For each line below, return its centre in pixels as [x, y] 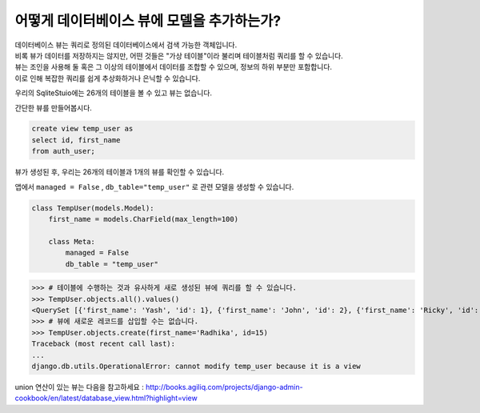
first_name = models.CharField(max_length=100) [144, 219]
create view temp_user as [82, 129]
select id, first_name [76, 140]
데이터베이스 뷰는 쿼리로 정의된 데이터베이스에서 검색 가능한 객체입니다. [126, 45]
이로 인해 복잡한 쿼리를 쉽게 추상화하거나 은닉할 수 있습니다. [108, 78]
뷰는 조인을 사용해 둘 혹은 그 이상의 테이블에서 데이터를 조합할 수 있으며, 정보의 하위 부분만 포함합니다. [173, 67]
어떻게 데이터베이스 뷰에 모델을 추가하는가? [148, 21]
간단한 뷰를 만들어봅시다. [53, 107]
